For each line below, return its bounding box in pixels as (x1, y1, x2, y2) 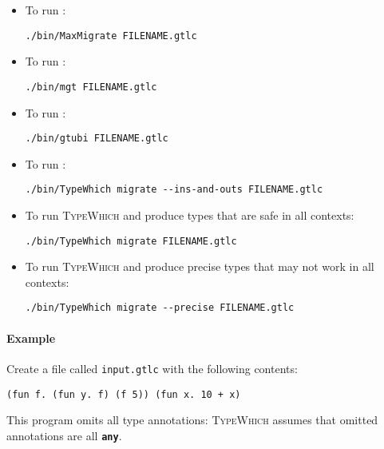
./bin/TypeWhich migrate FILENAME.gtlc (25, 235, 237, 247)
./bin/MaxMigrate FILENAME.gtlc (25, 30, 197, 42)
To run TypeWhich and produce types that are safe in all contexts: (25, 207, 354, 223)
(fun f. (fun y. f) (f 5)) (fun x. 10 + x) (6, 388, 241, 400)
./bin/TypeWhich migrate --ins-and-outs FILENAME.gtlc (25, 184, 323, 196)
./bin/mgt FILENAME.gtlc (25, 81, 157, 93)
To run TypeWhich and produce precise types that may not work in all (25, 258, 374, 275)
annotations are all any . (6, 427, 122, 443)
